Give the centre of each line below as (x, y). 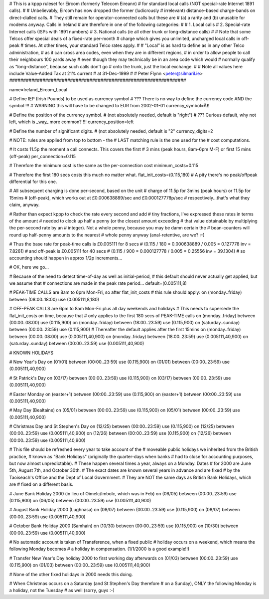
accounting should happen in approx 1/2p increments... (66, 258)
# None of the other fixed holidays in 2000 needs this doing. (71, 574)
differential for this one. (33, 182)
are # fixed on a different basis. (41, 484)
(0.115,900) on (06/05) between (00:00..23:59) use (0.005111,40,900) (80, 500)
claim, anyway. (24, 205)
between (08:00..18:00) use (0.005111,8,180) (54, 299)
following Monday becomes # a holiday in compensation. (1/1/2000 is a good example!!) (99, 549)
